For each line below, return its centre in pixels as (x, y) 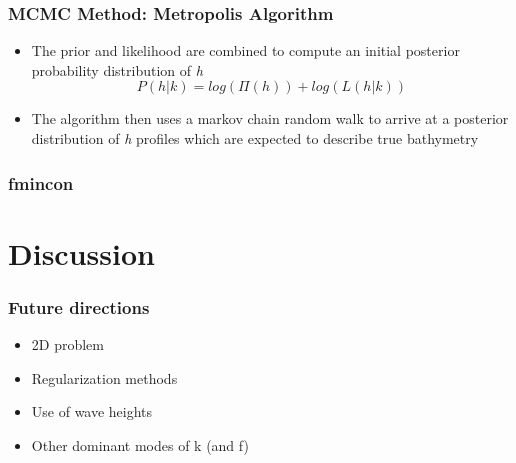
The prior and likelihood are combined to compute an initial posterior (245, 50)
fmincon (41, 182)
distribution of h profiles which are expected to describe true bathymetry (255, 138)
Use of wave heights (92, 411)
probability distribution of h (117, 69)
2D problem (67, 344)
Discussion (81, 252)
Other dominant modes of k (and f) (140, 444)
